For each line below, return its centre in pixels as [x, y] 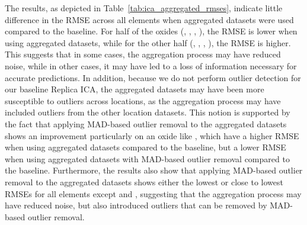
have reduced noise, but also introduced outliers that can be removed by [136, 205]
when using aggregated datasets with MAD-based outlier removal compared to [147, 158]
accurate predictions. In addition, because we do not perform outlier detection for [153, 77]
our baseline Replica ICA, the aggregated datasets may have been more [135, 89]
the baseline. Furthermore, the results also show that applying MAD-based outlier [154, 170]
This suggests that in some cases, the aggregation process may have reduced [143, 54]
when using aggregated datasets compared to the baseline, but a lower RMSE [145, 147]
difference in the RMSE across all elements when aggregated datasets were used [149, 19]
